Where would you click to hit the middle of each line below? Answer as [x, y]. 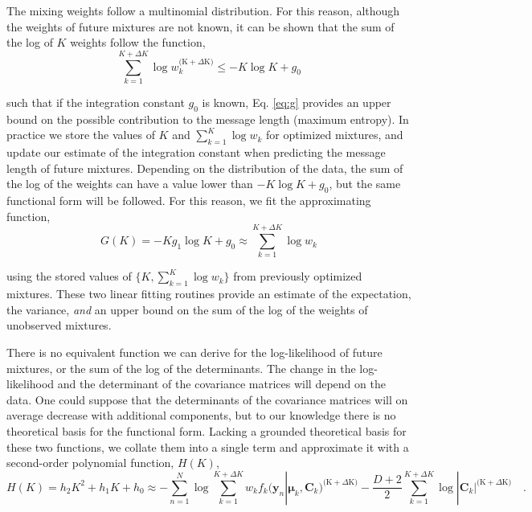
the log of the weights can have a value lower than [130, 184]
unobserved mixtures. [59, 325]
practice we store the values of [81, 135]
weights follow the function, [138, 42]
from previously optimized [298, 276]
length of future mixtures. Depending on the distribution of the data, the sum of [205, 168]
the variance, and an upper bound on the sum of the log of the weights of [187, 309]
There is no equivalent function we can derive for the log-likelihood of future [194, 352]
